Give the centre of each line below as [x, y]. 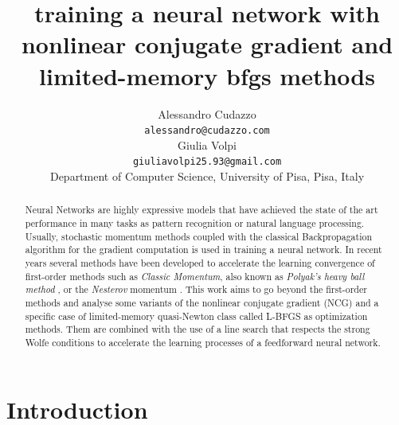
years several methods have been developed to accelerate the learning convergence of [200, 263]
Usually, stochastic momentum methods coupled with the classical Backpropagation [199, 236]
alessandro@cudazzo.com [207, 131]
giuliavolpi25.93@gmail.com [207, 162]
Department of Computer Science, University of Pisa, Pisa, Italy [207, 176]
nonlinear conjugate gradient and [207, 44]
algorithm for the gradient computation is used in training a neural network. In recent [203, 250]
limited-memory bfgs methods [207, 75]
